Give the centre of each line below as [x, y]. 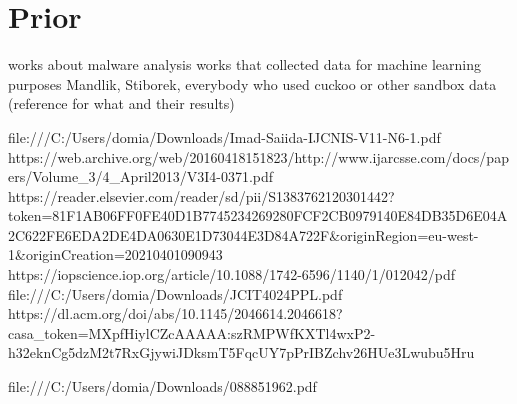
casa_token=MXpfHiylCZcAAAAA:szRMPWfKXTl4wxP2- [192, 332]
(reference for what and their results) [121, 103]
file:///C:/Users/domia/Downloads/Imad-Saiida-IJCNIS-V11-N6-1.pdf [224, 136]
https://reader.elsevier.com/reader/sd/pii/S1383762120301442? [201, 195]
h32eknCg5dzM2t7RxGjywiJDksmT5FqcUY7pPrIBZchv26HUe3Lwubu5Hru [241, 352]
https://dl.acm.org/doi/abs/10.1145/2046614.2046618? [175, 313]
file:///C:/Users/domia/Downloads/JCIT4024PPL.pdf [175, 293]
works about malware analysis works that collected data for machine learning [244, 64]
